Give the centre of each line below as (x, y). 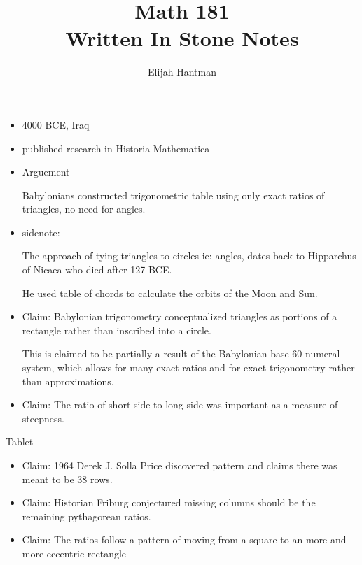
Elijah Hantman (182, 72)
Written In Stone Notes (182, 38)
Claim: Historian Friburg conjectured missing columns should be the (169, 502)
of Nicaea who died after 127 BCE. (97, 270)
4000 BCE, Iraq (56, 124)
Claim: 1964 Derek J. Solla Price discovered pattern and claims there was (180, 465)
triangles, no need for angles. (84, 209)
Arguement (46, 172)
